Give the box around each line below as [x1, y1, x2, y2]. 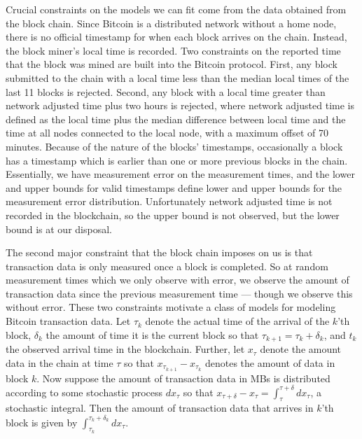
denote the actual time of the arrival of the [145, 314, 330, 328]
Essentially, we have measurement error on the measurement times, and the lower [6, 167, 355, 181]
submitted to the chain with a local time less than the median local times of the [6, 70, 349, 85]
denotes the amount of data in [204, 355, 335, 370]
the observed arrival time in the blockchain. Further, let [6, 342, 245, 356]
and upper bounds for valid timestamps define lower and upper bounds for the [6, 180, 342, 195]
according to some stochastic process [6, 384, 163, 399]
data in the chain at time [6, 355, 113, 370]
